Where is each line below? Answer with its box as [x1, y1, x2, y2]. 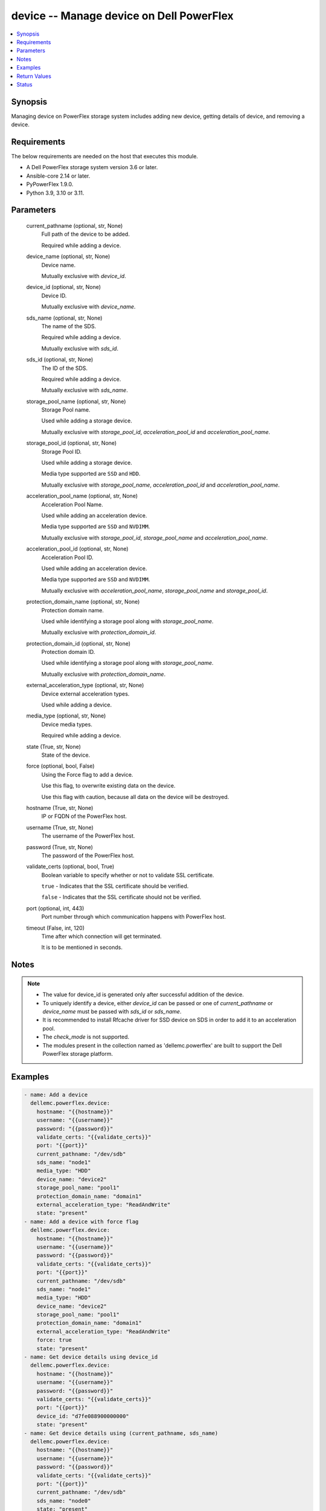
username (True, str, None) [26, 824, 94, 831]
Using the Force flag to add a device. [41, 771, 133, 778]
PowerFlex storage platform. [42, 1050, 113, 1057]
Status [16, 80, 33, 88]
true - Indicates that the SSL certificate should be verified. [41, 882, 189, 890]
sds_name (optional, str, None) [26, 314, 103, 322]
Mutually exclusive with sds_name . [41, 387, 128, 394]
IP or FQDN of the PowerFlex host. [41, 813, 127, 820]
